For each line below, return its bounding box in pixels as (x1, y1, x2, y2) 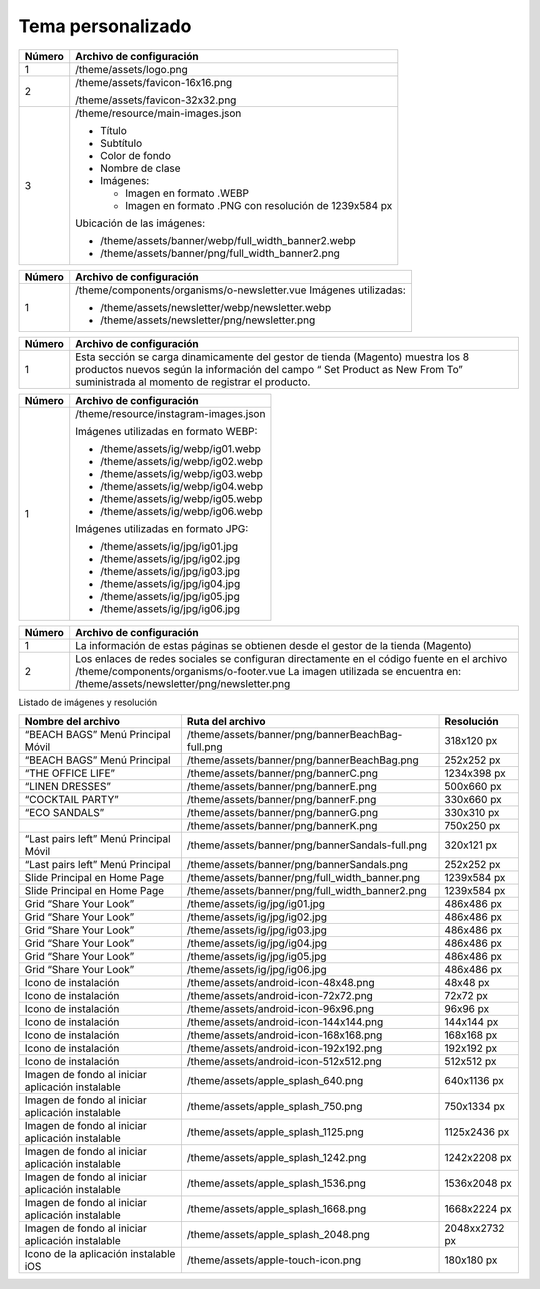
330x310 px (444, 805, 500, 819)
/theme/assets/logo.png (75, 62, 189, 76)
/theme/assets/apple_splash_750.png (186, 1099, 363, 1113)
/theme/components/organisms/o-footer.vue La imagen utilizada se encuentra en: (75, 664, 462, 678)
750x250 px (444, 818, 501, 832)
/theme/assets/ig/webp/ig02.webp (100, 454, 264, 468)
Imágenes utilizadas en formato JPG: (75, 521, 249, 535)
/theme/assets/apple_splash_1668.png (186, 1201, 367, 1215)
